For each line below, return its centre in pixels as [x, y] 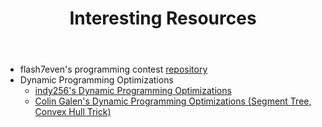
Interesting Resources [163, 18]
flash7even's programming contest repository [113, 69]
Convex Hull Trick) [73, 112]
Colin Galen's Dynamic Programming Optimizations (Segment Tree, [173, 101]
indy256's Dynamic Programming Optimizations [133, 91]
